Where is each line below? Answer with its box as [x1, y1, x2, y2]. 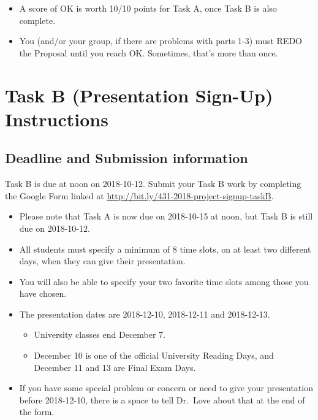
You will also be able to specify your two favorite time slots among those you [19, 275, 309, 288]
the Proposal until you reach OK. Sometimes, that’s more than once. [19, 46, 278, 59]
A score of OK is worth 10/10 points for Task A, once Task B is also [19, 2, 277, 14]
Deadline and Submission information [5, 148, 248, 167]
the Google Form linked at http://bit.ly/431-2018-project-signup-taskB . [5, 189, 274, 202]
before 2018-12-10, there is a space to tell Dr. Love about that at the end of [19, 393, 305, 406]
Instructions [5, 106, 108, 131]
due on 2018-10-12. [19, 221, 90, 234]
